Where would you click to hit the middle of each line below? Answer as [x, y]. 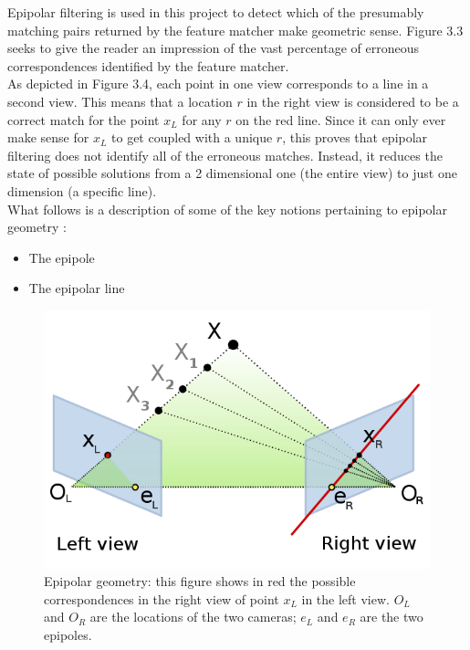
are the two [392, 617]
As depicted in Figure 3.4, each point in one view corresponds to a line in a [218, 84]
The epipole [62, 257]
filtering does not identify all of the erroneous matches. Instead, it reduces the [225, 155]
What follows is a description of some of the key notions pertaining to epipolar [227, 209]
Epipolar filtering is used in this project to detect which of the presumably [216, 12]
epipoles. [68, 634]
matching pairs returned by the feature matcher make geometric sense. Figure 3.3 [235, 30]
